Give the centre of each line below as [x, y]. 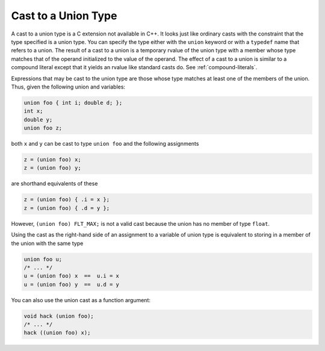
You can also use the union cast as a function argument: [81, 300]
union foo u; [43, 259]
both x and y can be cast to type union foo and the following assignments [105, 144]
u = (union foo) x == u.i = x [72, 276]
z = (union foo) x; [52, 160]
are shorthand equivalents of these [54, 184]
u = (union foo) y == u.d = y [72, 284]
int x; [33, 111]
